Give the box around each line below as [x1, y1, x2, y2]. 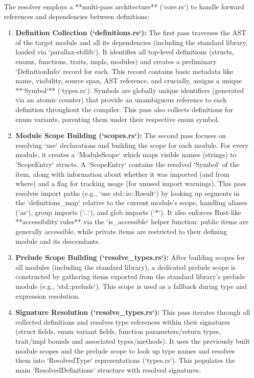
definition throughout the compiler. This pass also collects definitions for [15, 104, 233, 114]
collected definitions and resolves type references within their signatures [15, 316, 231, 327]
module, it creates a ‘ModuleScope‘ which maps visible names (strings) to [15, 149, 236, 160]
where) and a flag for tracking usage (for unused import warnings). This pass [15, 178, 247, 189]
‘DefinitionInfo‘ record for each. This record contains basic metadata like [15, 66, 233, 76]
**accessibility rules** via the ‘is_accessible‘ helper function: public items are [15, 216, 249, 227]
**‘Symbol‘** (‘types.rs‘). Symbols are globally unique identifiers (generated [15, 85, 244, 95]
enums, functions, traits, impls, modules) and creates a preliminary [15, 56, 217, 66]
